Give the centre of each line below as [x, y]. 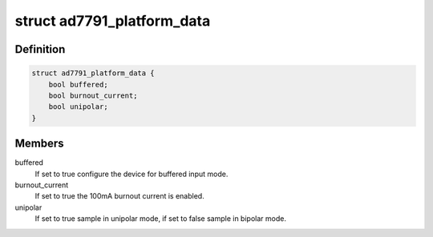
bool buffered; [78, 84]
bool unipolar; [78, 107]
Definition [40, 49]
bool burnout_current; [93, 95]
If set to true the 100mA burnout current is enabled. [119, 196]
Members [39, 144]
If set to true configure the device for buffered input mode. [132, 174]
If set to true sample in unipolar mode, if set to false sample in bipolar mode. [160, 219]
